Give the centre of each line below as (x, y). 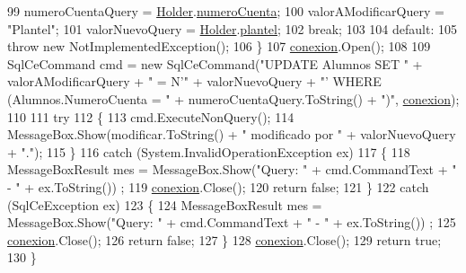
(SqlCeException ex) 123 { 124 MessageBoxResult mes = (165, 204)
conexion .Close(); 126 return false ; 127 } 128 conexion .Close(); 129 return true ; (224, 239)
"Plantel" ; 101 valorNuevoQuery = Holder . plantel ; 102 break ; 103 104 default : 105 (232, 28)
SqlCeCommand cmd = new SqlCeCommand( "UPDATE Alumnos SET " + (215, 63)
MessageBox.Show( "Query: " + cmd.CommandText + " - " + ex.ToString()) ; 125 (232, 222)
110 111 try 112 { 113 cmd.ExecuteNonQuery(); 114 (151, 116)
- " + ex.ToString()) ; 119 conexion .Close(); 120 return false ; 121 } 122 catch (218, 186)
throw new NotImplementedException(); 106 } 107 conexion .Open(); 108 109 (219, 46)
